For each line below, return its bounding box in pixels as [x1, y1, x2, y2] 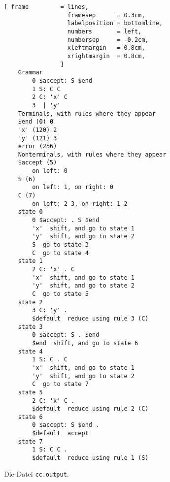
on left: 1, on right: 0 [32, 184, 113, 191]
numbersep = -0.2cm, [67, 36, 149, 43]
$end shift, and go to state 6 [32, 339, 138, 347]
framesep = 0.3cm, [67, 11, 145, 19]
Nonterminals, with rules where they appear [18, 151, 167, 158]
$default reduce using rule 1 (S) [32, 454, 149, 462]
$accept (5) [18, 159, 57, 166]
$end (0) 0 [18, 118, 54, 126]
